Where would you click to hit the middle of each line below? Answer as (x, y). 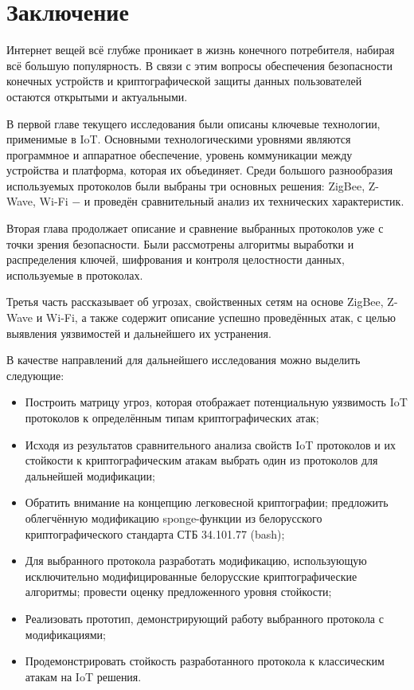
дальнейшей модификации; (90, 475)
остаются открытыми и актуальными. (97, 96)
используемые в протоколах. (75, 274)
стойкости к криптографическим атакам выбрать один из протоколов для (201, 460)
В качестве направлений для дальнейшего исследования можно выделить (184, 360)
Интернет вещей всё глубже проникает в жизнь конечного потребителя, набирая (201, 50)
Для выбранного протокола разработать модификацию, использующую (196, 561)
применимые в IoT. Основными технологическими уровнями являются (179, 139)
